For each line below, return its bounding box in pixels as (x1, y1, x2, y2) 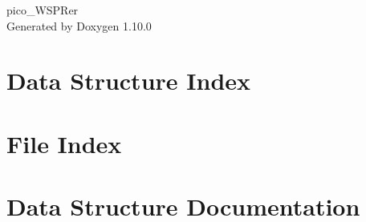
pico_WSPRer (6, 2, 79, 18)
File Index (6, 127, 122, 159)
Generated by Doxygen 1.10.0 (6, 17, 152, 34)
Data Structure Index (6, 64, 251, 97)
